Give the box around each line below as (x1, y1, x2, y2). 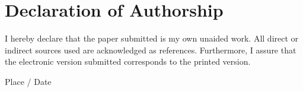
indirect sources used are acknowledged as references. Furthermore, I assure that (5, 43, 296, 56)
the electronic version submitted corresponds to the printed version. (5, 55, 251, 68)
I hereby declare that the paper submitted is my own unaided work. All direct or (5, 32, 299, 45)
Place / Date (5, 75, 52, 87)
